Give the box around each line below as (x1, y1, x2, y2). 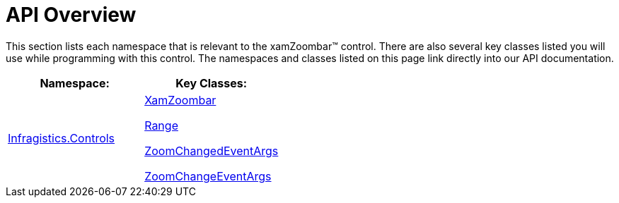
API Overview (6, 3, 137, 27)
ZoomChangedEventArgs (144, 143, 279, 158)
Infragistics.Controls (8, 130, 115, 145)
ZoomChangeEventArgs (144, 168, 272, 183)
